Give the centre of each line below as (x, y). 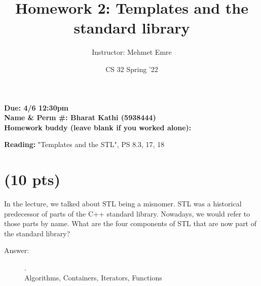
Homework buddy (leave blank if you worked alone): (98, 127)
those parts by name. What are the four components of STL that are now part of (130, 223)
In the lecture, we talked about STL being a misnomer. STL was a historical (123, 203)
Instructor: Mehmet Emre (132, 52)
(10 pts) (32, 179)
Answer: (17, 250)
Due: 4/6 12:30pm (36, 107)
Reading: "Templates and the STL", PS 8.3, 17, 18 (84, 144)
